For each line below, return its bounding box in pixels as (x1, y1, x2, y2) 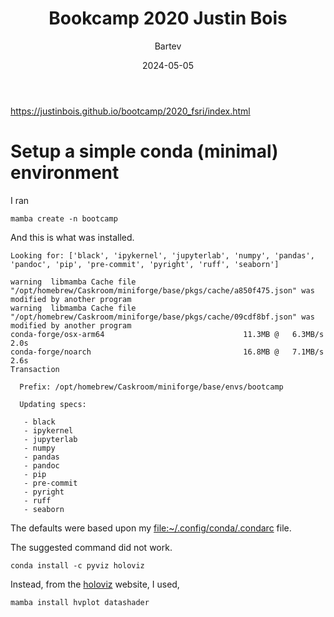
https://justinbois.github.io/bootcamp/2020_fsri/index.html (10, 105, 251, 117)
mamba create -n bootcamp (10, 213, 118, 224)
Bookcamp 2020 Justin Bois (48, 7, 288, 30)
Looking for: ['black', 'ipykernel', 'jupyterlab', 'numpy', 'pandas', (10, 250, 315, 261)
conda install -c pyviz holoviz (10, 560, 145, 571)
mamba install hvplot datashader (10, 597, 150, 607)
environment (10, 162, 120, 184)
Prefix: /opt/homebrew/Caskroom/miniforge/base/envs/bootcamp (19, 382, 284, 392)
